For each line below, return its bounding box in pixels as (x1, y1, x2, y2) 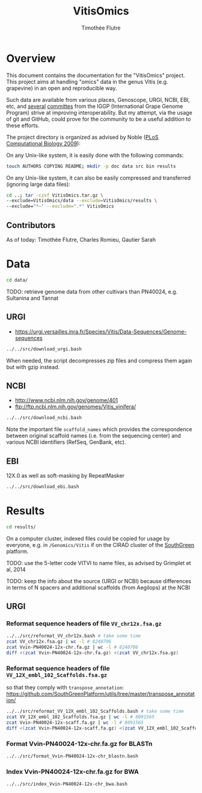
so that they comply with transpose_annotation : (6, 684, 124, 691)
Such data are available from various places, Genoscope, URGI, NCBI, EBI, (6, 96, 191, 103)
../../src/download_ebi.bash (6, 484, 79, 490)
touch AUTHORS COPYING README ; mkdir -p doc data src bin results (6, 163, 176, 169)
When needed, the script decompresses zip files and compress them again (6, 357, 192, 364)
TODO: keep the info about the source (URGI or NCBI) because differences (6, 577, 191, 584)
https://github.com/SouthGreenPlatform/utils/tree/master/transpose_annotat (6, 690, 195, 698)
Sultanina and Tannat (6, 294, 59, 302)
